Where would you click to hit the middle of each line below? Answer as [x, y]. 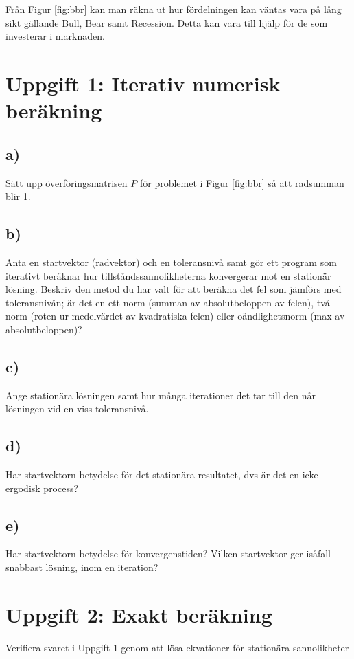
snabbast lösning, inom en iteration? [82, 567]
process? [61, 488]
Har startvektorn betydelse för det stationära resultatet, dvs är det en [153, 474]
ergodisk [23, 488]
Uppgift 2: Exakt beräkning [139, 614]
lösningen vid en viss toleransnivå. [77, 409]
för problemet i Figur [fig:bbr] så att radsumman [242, 182]
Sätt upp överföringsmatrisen [67, 182]
